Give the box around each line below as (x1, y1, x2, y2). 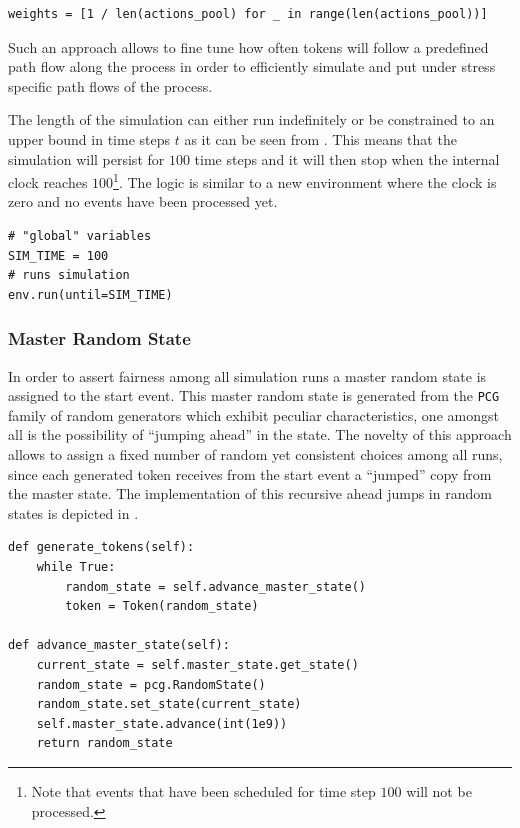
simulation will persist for (8, 148, 165, 169)
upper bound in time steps (8, 128, 170, 149)
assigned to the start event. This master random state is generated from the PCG (8, 385, 500, 406)
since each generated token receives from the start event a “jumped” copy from (8, 463, 492, 484)
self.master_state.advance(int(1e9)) (36, 716, 288, 731)
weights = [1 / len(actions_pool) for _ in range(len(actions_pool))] (8, 7, 488, 21)
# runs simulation (8, 268, 130, 283)
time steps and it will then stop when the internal (194, 148, 500, 169)
